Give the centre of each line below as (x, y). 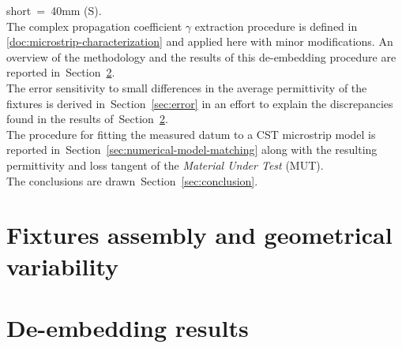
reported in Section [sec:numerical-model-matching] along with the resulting (192, 150)
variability (63, 266)
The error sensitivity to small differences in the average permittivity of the (187, 87)
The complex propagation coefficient (94, 26)
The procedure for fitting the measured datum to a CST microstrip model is (191, 134)
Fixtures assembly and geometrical (199, 235)
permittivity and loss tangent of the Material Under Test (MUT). (165, 165)
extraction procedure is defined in (276, 26)
